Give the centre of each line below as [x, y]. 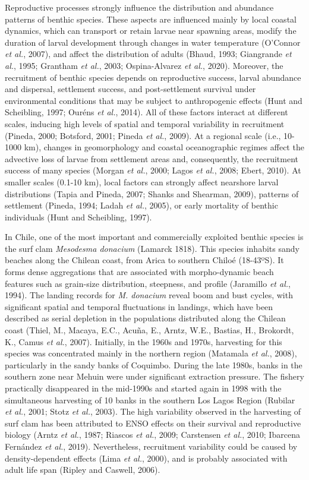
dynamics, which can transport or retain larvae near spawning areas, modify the [151, 31]
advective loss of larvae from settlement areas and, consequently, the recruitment [152, 158]
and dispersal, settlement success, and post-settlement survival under [130, 89]
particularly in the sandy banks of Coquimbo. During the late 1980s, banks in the [154, 364]
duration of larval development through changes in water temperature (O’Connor [153, 42]
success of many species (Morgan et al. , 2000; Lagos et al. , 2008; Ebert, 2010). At [153, 170]
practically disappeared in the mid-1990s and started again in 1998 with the [143, 388]
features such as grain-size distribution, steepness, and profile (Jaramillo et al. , [148, 283]
